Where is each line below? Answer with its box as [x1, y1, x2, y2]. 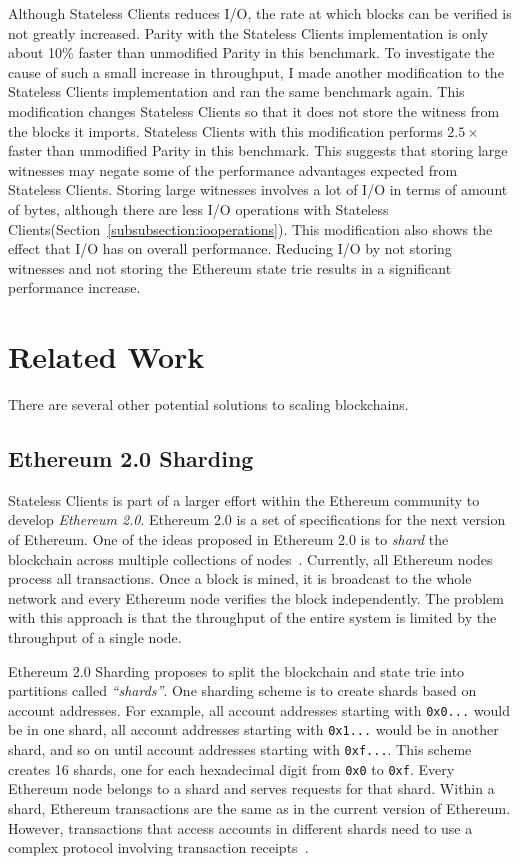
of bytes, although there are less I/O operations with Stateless [8, 198, 389, 219]
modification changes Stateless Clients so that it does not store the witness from [8, 100, 500, 121]
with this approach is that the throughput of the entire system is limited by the [8, 607, 497, 628]
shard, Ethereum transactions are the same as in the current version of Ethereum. [8, 797, 511, 818]
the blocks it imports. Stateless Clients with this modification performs [8, 120, 443, 141]
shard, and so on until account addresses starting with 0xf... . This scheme [8, 739, 472, 760]
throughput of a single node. [8, 626, 182, 647]
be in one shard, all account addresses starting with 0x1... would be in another [8, 719, 499, 740]
